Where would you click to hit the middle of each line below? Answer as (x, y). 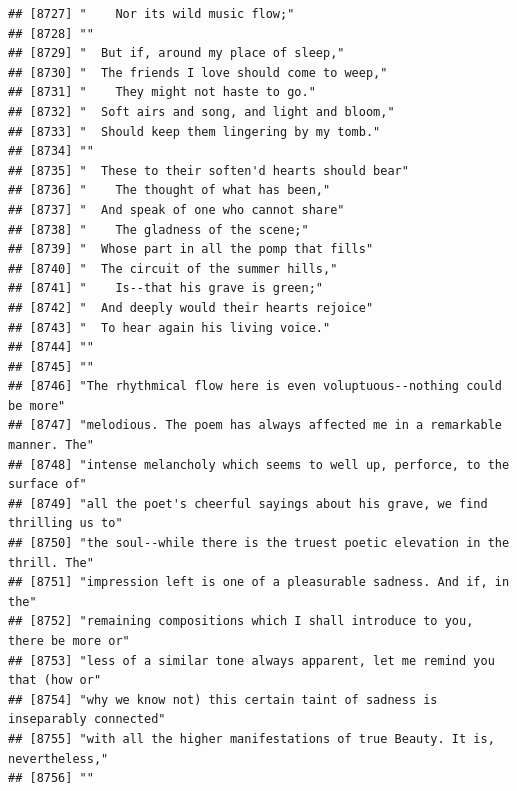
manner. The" (51, 445)
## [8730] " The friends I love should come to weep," (198, 72)
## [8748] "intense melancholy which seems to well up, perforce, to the (259, 464)
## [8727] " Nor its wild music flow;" (151, 14)
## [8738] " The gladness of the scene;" (158, 229)
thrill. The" (51, 562)
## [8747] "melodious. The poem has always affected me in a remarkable (255, 425)
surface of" (47, 484)
